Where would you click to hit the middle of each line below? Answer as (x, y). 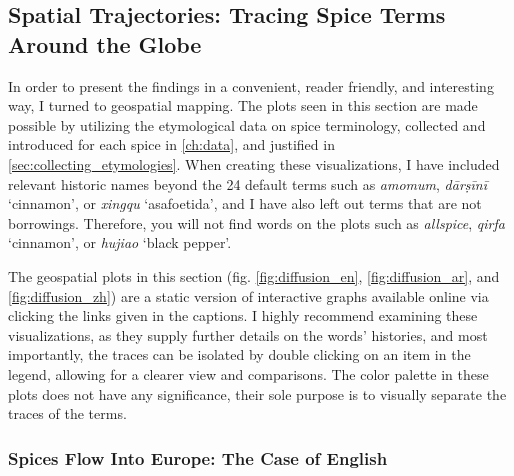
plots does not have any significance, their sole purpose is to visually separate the (257, 393)
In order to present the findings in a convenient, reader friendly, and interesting (251, 85)
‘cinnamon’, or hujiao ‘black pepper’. (120, 242)
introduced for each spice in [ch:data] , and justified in (171, 144)
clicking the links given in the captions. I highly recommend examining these (243, 315)
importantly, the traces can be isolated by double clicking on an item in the (239, 354)
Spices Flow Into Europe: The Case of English (198, 457)
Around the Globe (105, 43)
